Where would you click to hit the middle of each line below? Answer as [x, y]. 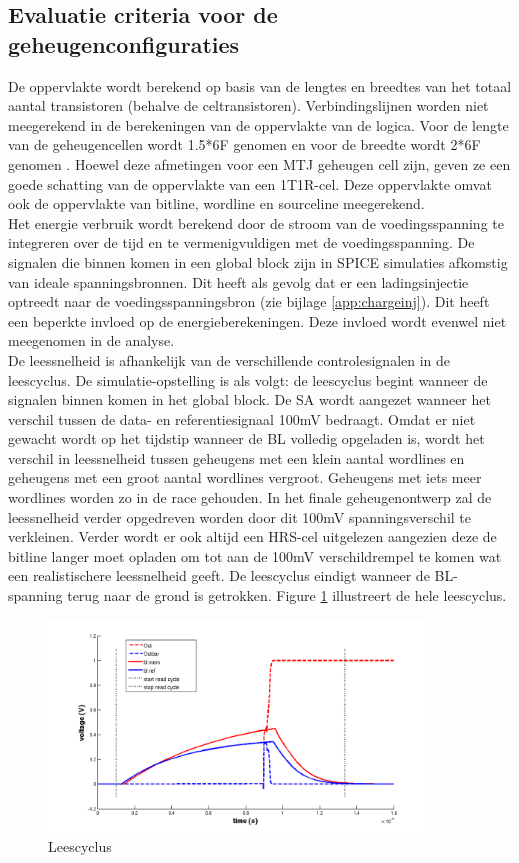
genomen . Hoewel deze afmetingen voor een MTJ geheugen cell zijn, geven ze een [259, 163]
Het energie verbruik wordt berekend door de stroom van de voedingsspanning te [256, 222]
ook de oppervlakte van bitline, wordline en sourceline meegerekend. [216, 203]
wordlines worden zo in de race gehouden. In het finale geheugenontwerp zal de [250, 497]
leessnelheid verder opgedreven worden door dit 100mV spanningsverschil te [240, 516]
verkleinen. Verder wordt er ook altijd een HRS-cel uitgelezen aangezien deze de [252, 536]
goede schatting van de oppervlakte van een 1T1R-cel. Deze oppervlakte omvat [250, 183]
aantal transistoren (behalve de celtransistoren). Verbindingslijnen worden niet [248, 105]
